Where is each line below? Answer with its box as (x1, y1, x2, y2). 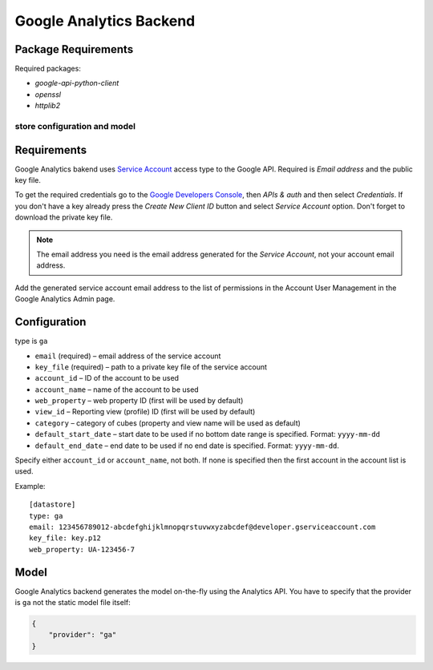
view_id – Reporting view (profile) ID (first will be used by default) (34, 407, 256, 417)
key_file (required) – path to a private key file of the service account (34, 361, 268, 372)
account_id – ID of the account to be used (34, 373, 180, 383)
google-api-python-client (34, 79, 119, 88)
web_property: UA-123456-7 (29, 545, 136, 554)
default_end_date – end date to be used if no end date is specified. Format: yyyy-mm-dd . (34, 441, 340, 450)
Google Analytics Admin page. (14, 294, 115, 304)
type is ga (14, 337, 48, 346)
